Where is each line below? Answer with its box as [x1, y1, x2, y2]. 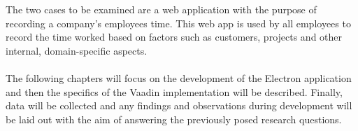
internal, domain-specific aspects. [6, 43, 148, 57]
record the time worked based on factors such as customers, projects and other [6, 29, 343, 44]
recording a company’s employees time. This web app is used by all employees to [6, 15, 351, 30]
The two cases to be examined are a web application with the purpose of [6, 2, 317, 16]
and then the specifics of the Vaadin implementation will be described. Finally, [6, 84, 343, 99]
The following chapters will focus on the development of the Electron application [6, 70, 352, 85]
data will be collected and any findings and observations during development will [6, 98, 352, 113]
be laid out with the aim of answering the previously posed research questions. [6, 111, 342, 126]
